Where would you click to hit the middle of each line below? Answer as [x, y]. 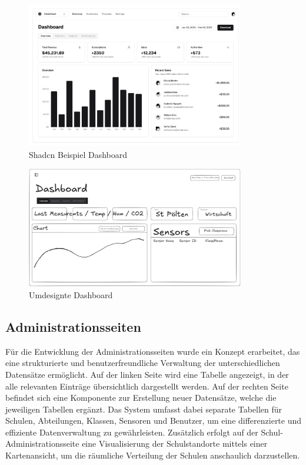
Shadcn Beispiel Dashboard [78, 154]
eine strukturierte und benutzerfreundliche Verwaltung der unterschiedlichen [143, 363]
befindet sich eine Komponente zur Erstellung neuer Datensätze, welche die [141, 398]
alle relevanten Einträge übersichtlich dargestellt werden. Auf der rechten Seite [147, 386]
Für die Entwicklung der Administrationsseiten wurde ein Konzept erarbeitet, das [153, 351]
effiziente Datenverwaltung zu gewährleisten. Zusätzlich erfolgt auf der [132, 432]
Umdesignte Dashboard [71, 294]
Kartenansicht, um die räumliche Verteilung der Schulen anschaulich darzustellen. [153, 455]
